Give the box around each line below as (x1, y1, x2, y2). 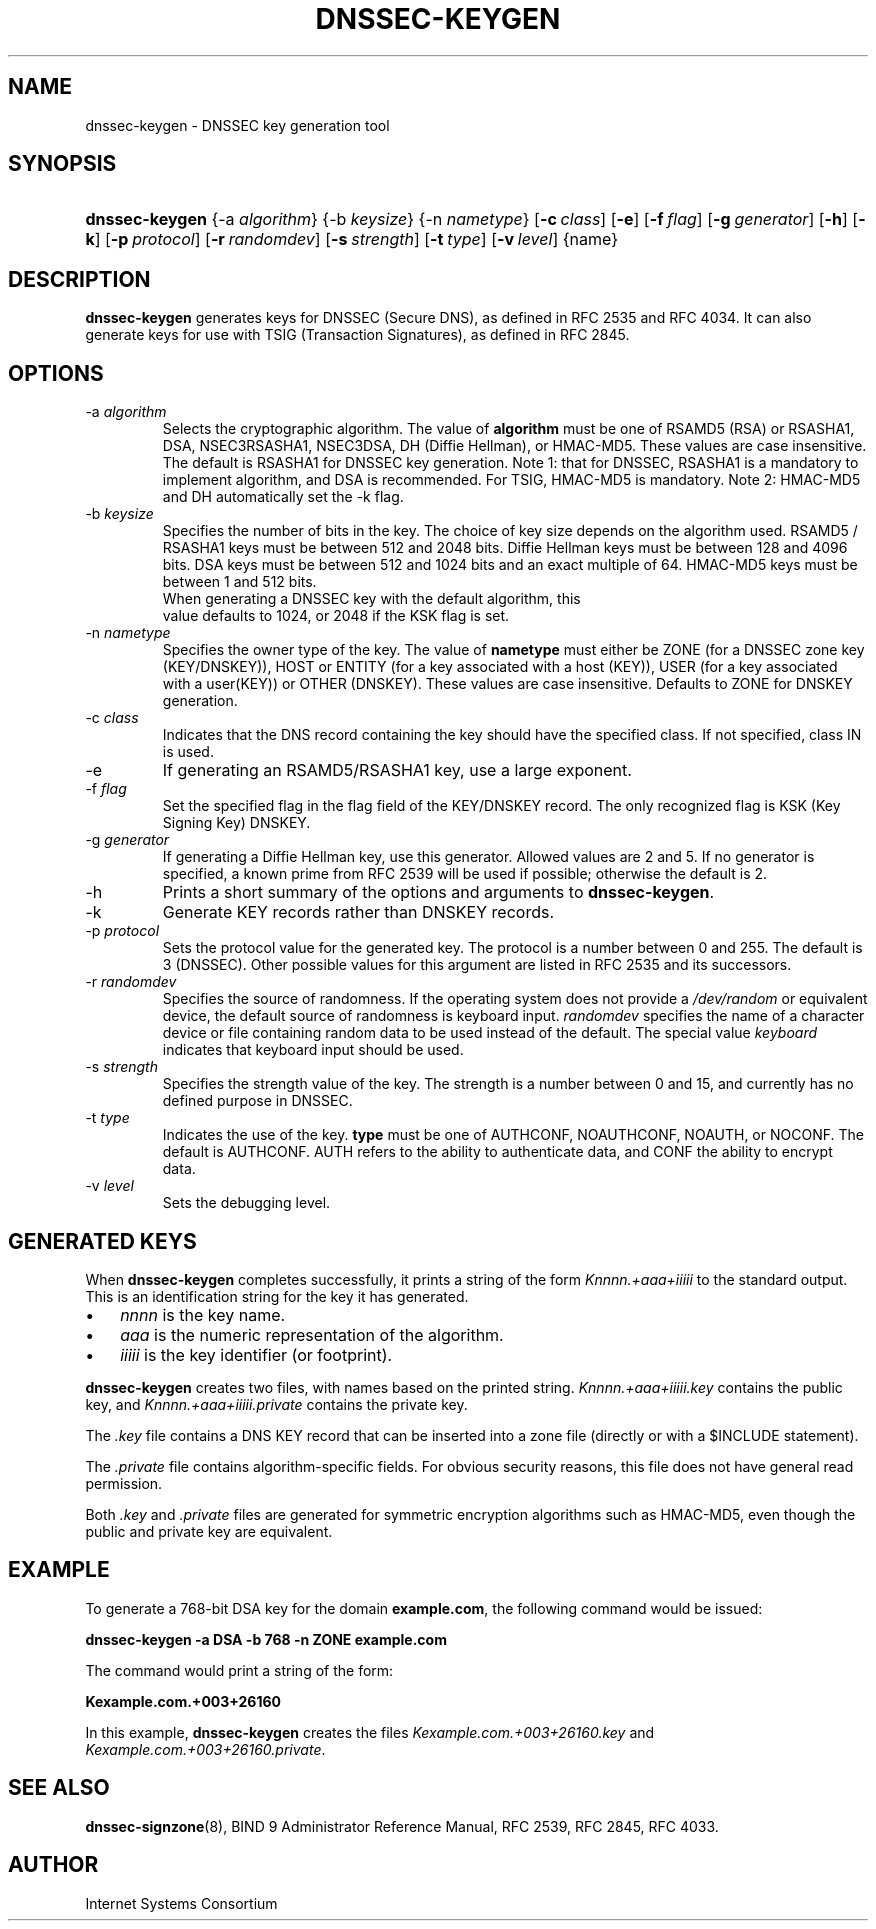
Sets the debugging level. (162, 1194, 331, 1212)
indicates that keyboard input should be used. (162, 1041, 464, 1059)
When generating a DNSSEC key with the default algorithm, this (162, 590, 581, 608)
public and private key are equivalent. (85, 1522, 333, 1540)
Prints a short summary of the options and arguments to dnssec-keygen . (162, 882, 715, 903)
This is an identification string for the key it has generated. (85, 1287, 469, 1305)
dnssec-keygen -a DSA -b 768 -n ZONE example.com (85, 1630, 447, 1648)
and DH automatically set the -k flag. (162, 488, 404, 506)
